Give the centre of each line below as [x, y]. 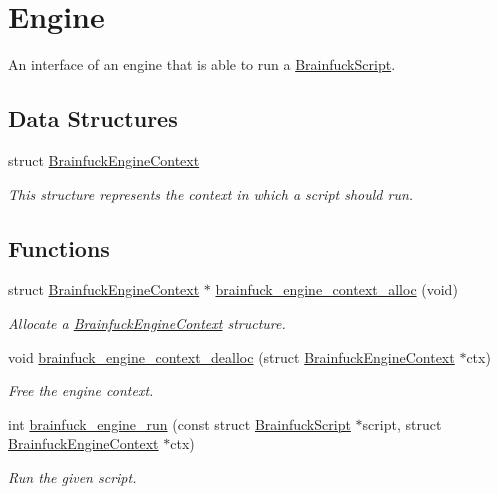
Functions [59, 247]
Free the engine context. [81, 390]
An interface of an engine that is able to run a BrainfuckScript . [202, 64]
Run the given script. [72, 476]
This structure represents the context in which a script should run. [211, 193]
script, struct [402, 423]
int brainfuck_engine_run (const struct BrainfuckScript [179, 423]
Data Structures [93, 118]
